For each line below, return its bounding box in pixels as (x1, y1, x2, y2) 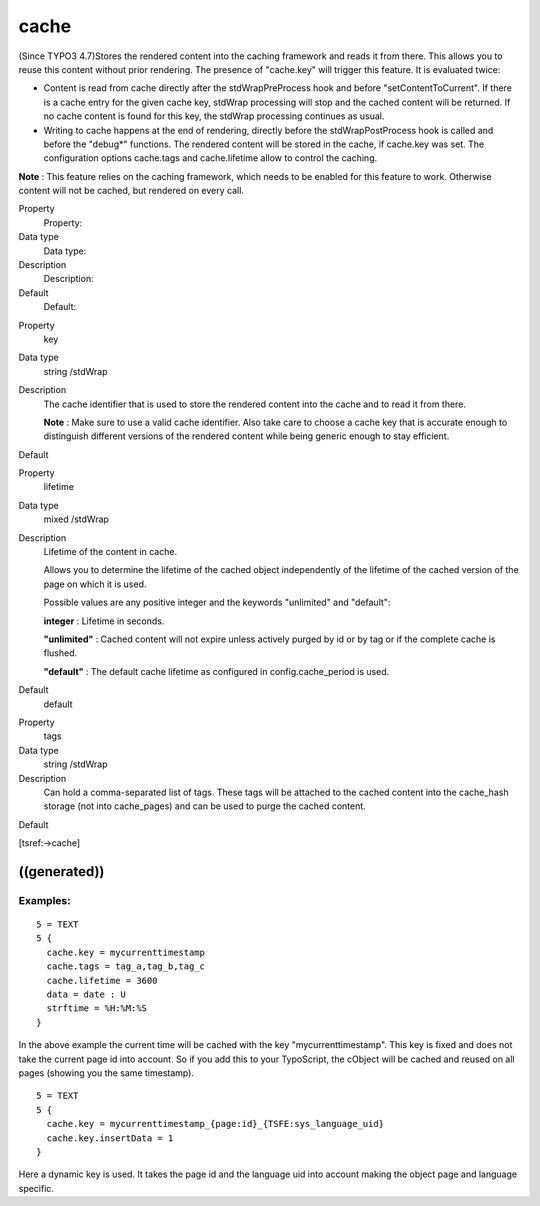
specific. (18, 1182, 55, 1194)
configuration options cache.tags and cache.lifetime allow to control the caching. (43, 152, 378, 164)
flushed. (43, 647, 78, 659)
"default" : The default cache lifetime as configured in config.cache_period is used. (43, 665, 390, 677)
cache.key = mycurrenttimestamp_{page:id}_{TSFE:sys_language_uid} (46, 1118, 385, 1130)
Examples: (18, 893, 71, 907)
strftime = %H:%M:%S (46, 1003, 148, 1014)
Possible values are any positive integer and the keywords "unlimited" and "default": (43, 596, 391, 609)
